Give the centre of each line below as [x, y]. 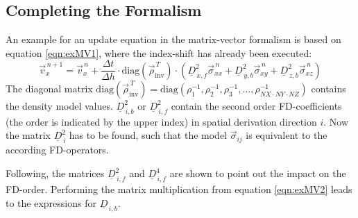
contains [329, 88]
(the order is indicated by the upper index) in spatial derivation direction [161, 121]
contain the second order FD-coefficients [256, 105]
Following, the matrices [55, 173]
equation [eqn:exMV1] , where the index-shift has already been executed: [159, 52]
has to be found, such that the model [148, 135]
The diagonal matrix [49, 88]
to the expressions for [51, 202]
